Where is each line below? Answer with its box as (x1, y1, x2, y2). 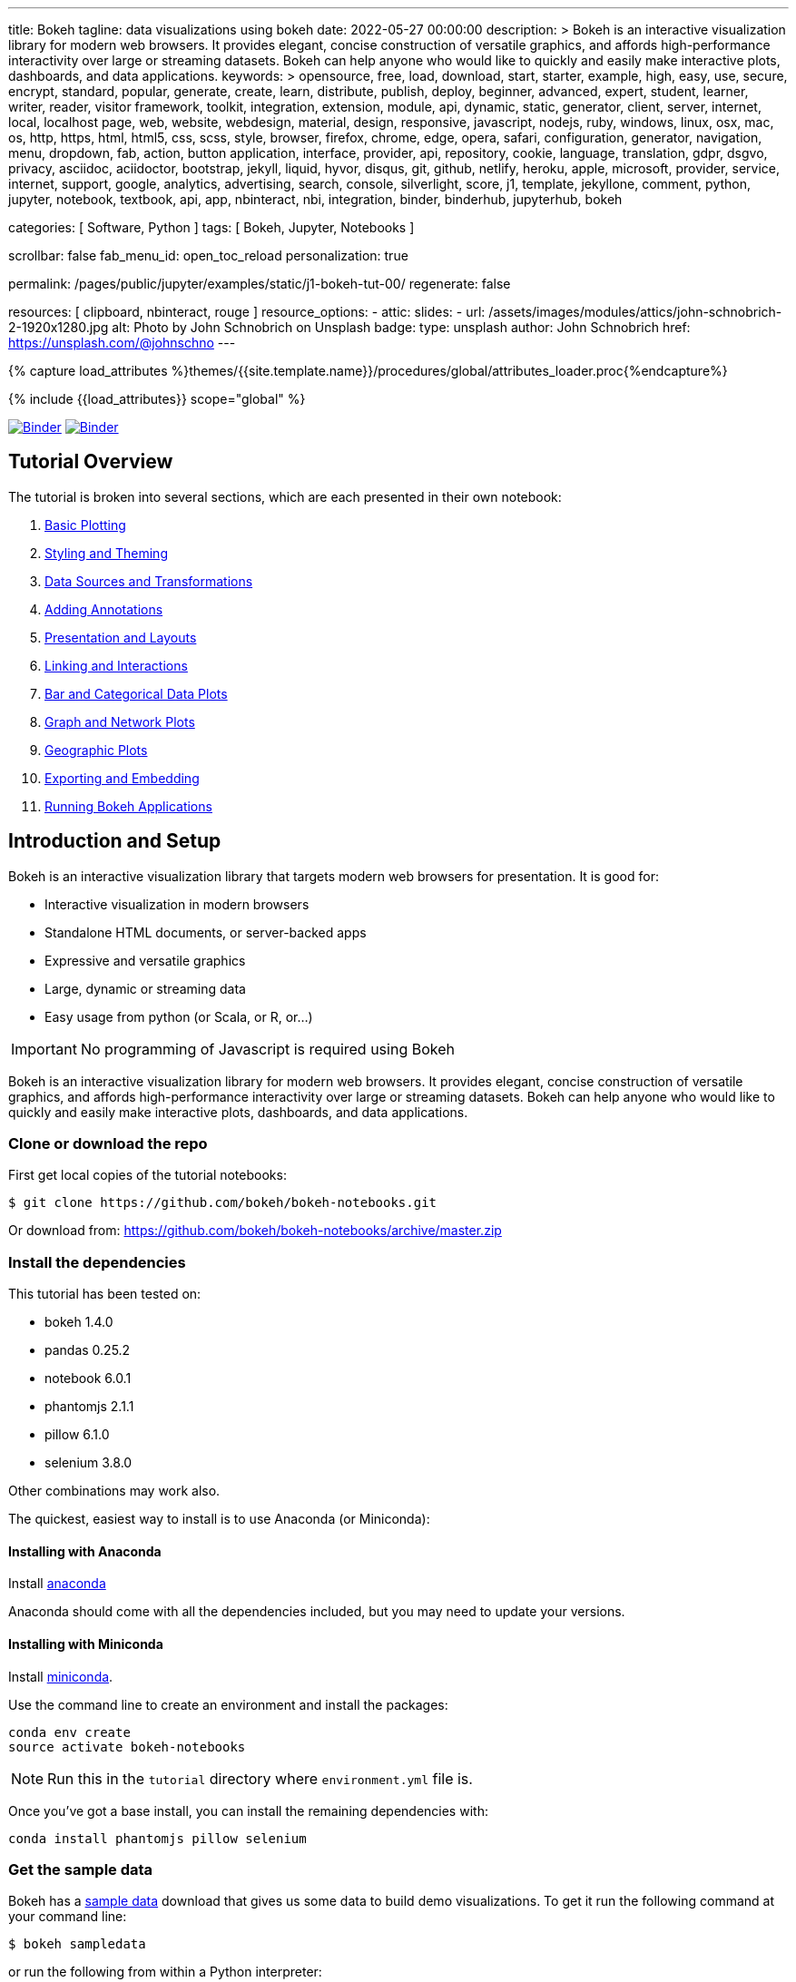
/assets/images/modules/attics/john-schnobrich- (488, 304, 782, 319)
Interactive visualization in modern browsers (44, 896, 310, 912)
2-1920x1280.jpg (8, 319, 109, 335)
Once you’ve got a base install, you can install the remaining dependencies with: (8, 1802, 488, 1819)
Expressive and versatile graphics (44, 952, 246, 968)
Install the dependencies (8, 1252, 186, 1271)
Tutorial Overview (8, 450, 173, 474)
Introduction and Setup (8, 829, 221, 853)
